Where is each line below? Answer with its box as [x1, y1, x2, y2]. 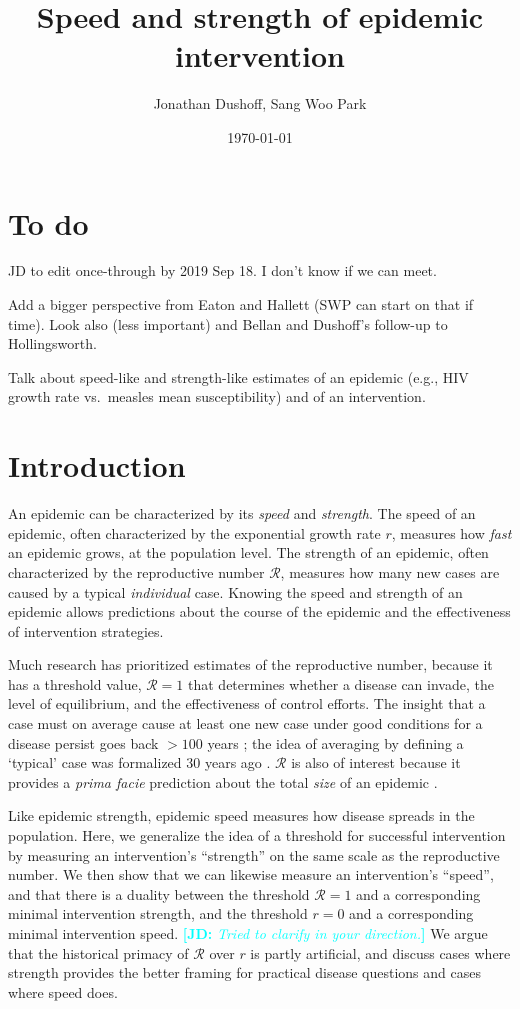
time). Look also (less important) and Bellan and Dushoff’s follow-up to [8, 313, 448, 334]
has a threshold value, [8, 673, 142, 694]
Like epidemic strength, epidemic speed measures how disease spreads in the [8, 805, 475, 826]
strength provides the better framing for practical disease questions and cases [8, 962, 481, 983]
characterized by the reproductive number [8, 561, 265, 582]
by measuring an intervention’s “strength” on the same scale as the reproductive [8, 844, 500, 865]
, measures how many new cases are [280, 561, 500, 582]
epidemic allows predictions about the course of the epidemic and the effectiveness [8, 601, 511, 622]
